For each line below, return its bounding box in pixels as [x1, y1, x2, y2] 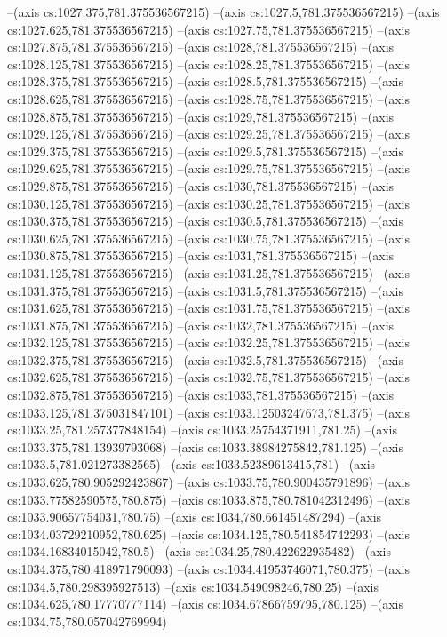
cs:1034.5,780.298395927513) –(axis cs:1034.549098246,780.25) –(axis [7, 577, 379, 595]
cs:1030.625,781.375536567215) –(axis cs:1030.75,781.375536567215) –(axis [7, 228, 410, 247]
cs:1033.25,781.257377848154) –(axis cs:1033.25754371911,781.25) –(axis [7, 420, 397, 439]
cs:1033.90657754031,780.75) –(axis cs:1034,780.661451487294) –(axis [7, 507, 382, 526]
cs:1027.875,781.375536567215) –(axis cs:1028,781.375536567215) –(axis [7, 37, 395, 56]
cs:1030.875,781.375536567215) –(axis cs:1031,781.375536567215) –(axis [7, 246, 395, 265]
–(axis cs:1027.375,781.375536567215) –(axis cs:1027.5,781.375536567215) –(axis [7, 3, 440, 20]
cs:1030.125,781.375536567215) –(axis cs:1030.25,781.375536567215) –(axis [7, 194, 410, 212]
